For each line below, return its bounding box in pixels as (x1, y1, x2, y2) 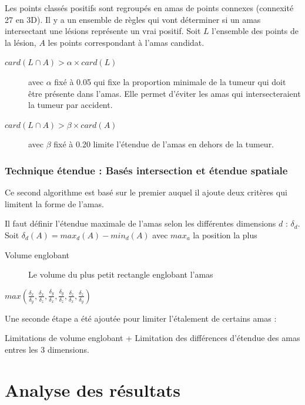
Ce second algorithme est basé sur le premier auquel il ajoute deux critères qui (5, 186, 287, 198)
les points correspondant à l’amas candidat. (48, 36, 205, 48)
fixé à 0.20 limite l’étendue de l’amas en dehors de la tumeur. (53, 138, 274, 150)
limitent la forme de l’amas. (5, 197, 104, 210)
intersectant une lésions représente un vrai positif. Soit (5, 25, 201, 37)
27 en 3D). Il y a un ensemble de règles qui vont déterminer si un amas (5, 13, 261, 25)
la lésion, (5, 36, 36, 48)
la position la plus (193, 228, 257, 241)
